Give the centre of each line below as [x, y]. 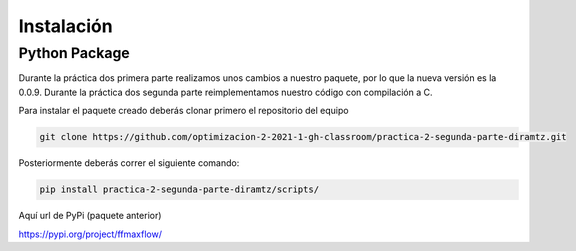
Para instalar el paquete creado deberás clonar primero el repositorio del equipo [183, 111]
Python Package [74, 53]
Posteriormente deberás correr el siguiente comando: [129, 163]
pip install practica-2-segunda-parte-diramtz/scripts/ [179, 189]
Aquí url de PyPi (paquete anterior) [90, 216]
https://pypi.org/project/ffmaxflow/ [90, 234]
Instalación [66, 26]
